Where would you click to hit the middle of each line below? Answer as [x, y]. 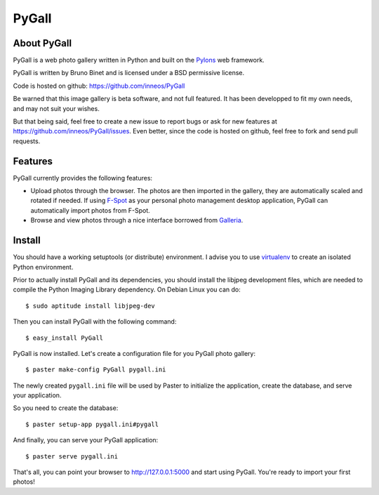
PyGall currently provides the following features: [83, 178]
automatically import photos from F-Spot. [90, 210]
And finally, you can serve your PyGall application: [86, 440]
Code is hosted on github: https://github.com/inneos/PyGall [99, 86]
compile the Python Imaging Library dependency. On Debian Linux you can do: [127, 290]
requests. [27, 141]
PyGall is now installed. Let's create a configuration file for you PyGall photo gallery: [134, 353]
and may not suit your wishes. [56, 108]
